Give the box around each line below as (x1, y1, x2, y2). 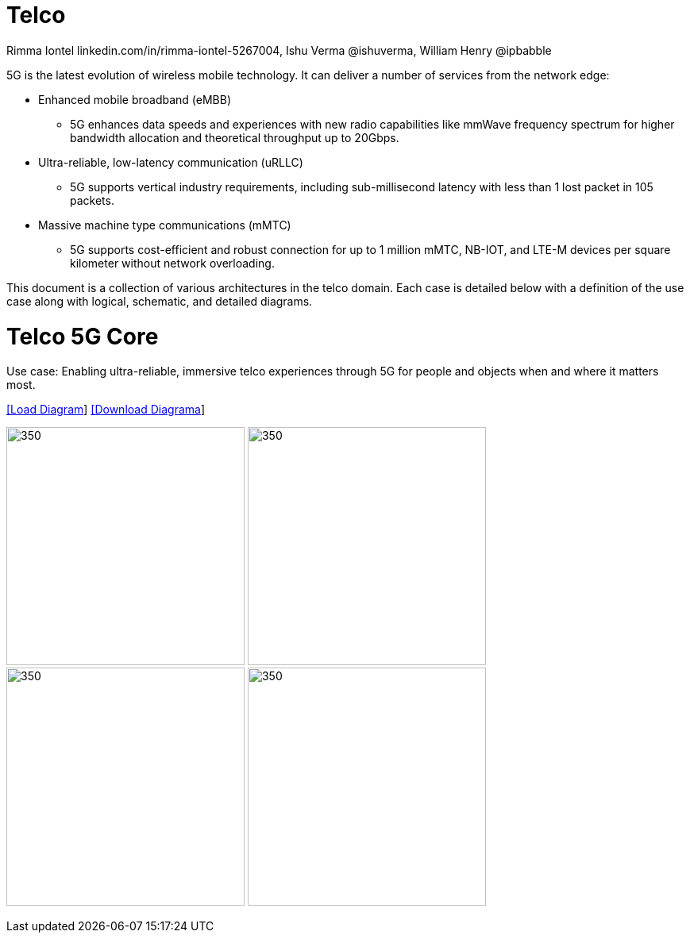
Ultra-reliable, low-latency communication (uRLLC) (38, 155, 303, 169)
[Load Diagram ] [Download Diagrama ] (6, 402, 205, 417)
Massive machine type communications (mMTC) (38, 217, 291, 232)
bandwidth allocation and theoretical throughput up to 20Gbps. (70, 130, 399, 144)
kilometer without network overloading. (70, 256, 275, 270)
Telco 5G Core (6, 322, 159, 350)
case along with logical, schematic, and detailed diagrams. (6, 294, 313, 308)
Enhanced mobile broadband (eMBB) (38, 92, 231, 106)
